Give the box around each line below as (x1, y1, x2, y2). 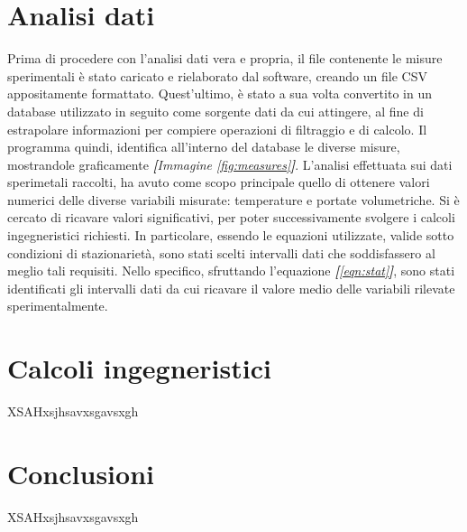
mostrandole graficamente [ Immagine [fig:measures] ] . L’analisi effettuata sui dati (7, 154, 453, 173)
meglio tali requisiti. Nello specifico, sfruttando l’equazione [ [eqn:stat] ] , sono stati (7, 261, 455, 280)
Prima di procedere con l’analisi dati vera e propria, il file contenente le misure (7, 49, 443, 68)
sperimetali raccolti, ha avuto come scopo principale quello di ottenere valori (7, 173, 430, 191)
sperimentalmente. (7, 296, 108, 315)
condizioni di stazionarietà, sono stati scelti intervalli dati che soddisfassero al (7, 243, 435, 262)
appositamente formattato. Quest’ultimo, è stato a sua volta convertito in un (7, 84, 432, 103)
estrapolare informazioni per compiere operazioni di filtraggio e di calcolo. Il (7, 119, 427, 138)
